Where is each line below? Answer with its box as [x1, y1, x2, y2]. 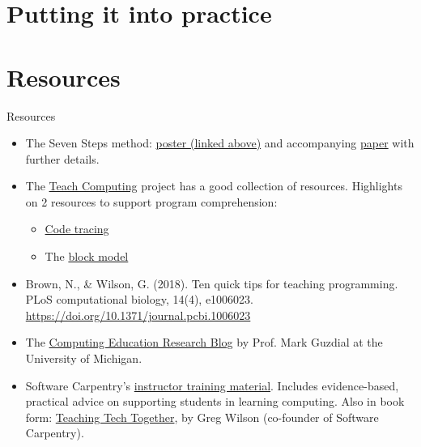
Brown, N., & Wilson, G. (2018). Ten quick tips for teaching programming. [25, 275, 398, 292]
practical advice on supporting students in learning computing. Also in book [25, 393, 405, 410]
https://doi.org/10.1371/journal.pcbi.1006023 [25, 306, 251, 323]
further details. [25, 150, 100, 167]
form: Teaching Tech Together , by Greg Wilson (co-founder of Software [25, 408, 379, 425]
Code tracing [45, 220, 109, 237]
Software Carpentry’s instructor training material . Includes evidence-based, [25, 377, 399, 394]
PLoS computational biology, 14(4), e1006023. [25, 291, 253, 308]
